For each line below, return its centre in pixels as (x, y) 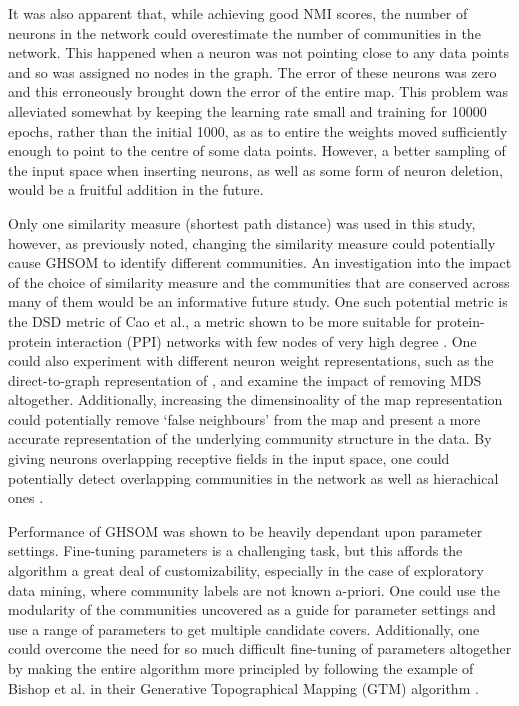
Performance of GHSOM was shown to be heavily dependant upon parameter (245, 530)
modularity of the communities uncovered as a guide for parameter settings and (252, 609)
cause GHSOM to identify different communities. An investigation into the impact (260, 262)
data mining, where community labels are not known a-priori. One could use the (254, 589)
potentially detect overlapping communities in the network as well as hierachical (253, 477)
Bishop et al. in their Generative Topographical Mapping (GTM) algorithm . (243, 687)
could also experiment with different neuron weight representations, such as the (251, 360)
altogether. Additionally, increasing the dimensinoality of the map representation (255, 399)
